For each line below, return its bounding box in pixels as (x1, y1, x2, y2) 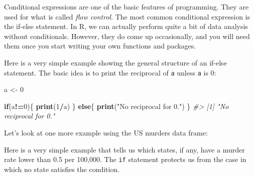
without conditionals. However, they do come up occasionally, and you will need (4, 30, 250, 41)
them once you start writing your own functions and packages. (4, 40, 196, 51)
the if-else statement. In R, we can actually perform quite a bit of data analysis (4, 21, 248, 31)
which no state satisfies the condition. (4, 163, 120, 174)
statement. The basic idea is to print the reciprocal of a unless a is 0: (4, 67, 216, 77)
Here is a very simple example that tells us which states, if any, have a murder (4, 144, 245, 154)
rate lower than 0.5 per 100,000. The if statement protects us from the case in (4, 154, 246, 164)
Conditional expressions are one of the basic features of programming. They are (4, 1, 249, 11)
